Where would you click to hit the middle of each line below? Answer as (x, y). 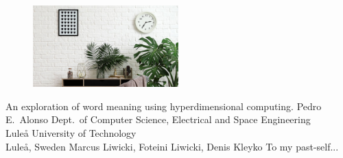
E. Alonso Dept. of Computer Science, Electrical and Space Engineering (158, 119)
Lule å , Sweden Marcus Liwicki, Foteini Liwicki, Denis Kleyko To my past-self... (172, 146)
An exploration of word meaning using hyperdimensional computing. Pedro (164, 106)
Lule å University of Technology (71, 133)
